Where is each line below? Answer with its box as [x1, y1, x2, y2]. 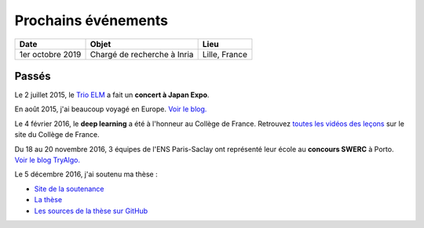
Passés [14, 69, 51, 82]
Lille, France [202, 49, 247, 60]
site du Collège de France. [14, 130, 100, 139]
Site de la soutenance [34, 184, 105, 194]
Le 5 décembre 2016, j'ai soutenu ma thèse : [14, 169, 158, 179]
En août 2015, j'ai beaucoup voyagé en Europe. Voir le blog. [14, 104, 207, 114]
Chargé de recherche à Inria [90, 49, 194, 60]
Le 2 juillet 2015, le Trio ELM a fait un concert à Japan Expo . [14, 90, 210, 100]
